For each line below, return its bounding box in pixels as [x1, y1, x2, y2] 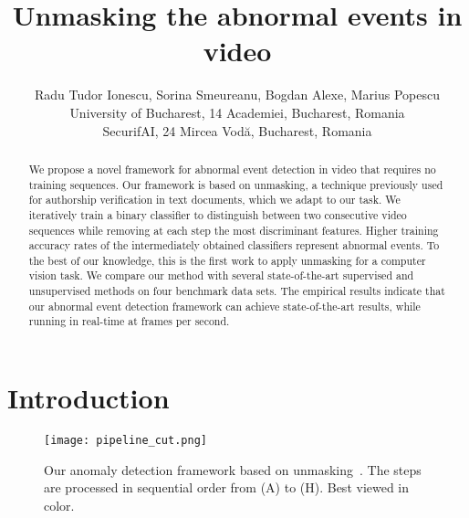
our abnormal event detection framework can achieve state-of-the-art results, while [28, 298, 421, 313]
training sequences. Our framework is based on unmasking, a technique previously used [28, 176, 443, 192]
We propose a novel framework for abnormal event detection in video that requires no [28, 161, 436, 176]
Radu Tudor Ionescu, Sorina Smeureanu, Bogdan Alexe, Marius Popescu [35, 85, 440, 104]
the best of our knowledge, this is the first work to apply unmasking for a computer [28, 252, 426, 268]
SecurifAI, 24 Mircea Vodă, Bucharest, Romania [102, 121, 372, 140]
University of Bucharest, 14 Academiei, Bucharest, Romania [69, 102, 405, 122]
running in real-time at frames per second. [28, 313, 230, 329]
